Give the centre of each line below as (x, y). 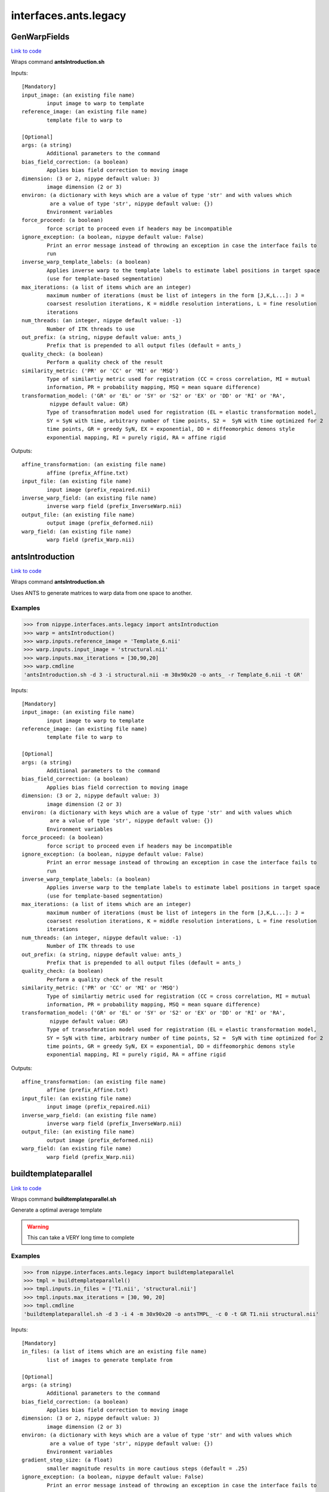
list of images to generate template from (110, 1360)
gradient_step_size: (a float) (67, 1460)
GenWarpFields (40, 37)
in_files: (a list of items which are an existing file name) (114, 1351)
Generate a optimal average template (57, 1210)
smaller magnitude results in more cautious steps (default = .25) (147, 1468)
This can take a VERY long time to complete (81, 1238)
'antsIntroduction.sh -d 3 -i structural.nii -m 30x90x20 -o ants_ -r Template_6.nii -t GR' (163, 675)
